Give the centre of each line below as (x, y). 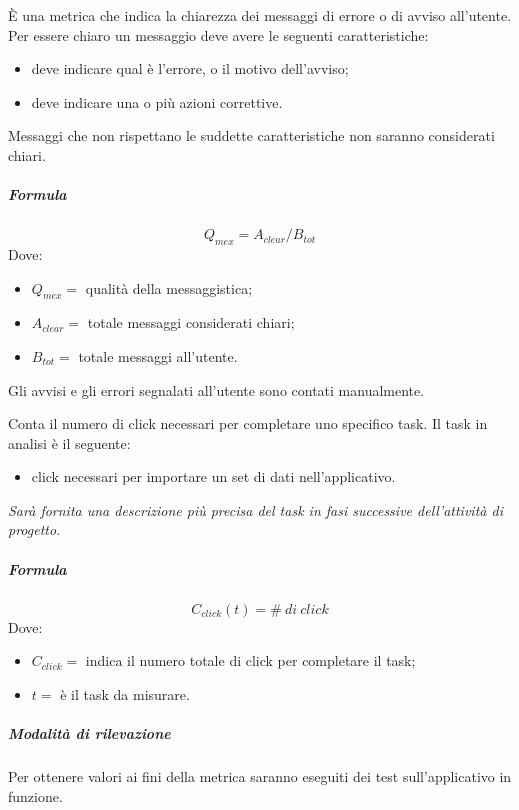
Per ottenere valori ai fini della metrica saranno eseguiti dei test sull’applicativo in (260, 775)
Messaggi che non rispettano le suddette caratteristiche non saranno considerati (251, 135)
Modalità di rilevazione (89, 733)
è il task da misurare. (125, 693)
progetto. (34, 529)
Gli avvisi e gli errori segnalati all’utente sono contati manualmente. (216, 389)
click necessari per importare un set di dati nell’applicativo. (213, 476)
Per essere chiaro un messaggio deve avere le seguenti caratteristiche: (218, 34)
